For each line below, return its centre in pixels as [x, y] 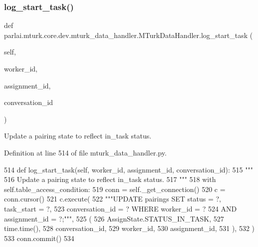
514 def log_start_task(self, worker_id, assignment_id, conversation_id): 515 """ [129, 169]
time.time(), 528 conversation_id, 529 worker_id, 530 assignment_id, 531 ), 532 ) [129, 228]
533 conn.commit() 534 [39, 238]
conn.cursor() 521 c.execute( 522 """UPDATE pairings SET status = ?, [113, 199]
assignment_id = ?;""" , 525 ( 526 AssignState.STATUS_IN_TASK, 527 [114, 218]
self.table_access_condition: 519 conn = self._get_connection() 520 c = [115, 189]
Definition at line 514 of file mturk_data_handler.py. [85, 152]
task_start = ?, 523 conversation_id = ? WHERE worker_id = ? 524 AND [121, 208]
